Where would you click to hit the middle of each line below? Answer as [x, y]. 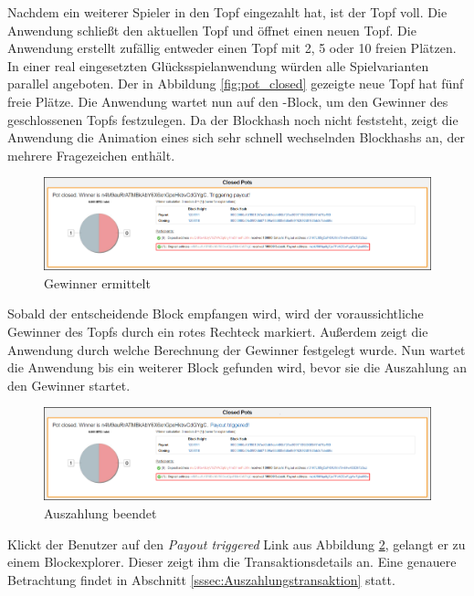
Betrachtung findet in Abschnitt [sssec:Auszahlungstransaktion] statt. [201, 579]
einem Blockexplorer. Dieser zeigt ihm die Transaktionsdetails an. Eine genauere [232, 562]
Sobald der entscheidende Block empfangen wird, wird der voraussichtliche [216, 314]
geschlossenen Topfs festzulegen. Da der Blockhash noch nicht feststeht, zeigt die [233, 119]
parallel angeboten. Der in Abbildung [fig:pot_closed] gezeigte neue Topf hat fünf [236, 84]
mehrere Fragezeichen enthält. [91, 155]
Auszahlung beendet [100, 513]
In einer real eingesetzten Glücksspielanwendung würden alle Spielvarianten [218, 65]
